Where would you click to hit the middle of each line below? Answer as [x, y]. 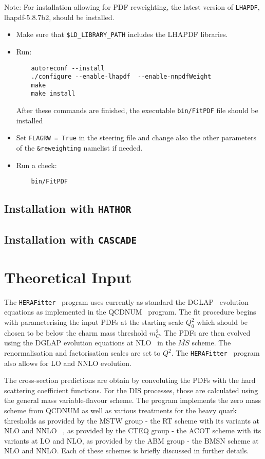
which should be [222, 322]
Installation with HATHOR [68, 208]
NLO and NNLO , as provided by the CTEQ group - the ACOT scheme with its [133, 430]
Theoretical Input [68, 277]
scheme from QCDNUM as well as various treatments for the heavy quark [120, 410]
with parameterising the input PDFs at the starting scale [94, 322]
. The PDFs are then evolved [205, 332]
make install [53, 94]
